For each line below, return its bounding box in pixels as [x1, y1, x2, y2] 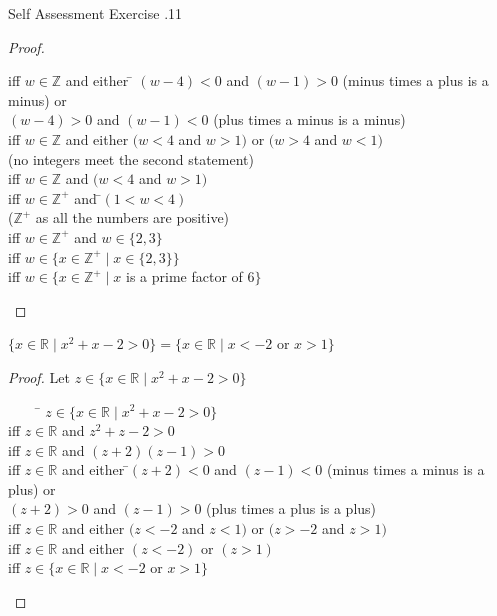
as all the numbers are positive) [35, 207, 230, 228]
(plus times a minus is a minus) [213, 109, 406, 130]
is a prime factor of [126, 266, 243, 287]
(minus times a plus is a [342, 70, 489, 91]
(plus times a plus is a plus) [206, 498, 377, 519]
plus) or [8, 478, 56, 499]
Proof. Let [8, 366, 70, 387]
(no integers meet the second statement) [8, 148, 254, 169]
